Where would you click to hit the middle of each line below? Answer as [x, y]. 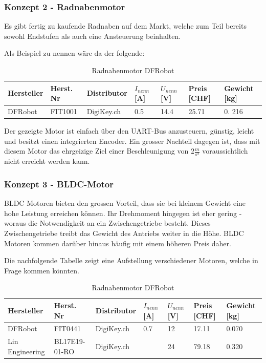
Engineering [26, 351]
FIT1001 [64, 111]
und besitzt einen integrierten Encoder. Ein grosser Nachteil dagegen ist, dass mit [132, 141]
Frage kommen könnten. [42, 270]
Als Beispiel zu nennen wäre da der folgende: [74, 53]
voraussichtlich [225, 151]
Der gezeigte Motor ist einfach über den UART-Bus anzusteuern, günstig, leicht [129, 131]
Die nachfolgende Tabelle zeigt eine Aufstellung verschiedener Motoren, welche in [131, 260]
